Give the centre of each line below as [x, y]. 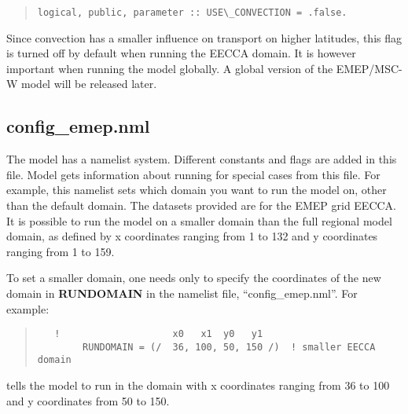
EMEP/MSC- [369, 68]
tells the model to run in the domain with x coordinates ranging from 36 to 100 [198, 385]
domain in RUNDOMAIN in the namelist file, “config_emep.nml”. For [182, 293]
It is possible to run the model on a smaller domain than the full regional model [199, 220]
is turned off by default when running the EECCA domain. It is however [181, 53]
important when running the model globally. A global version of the [170, 68]
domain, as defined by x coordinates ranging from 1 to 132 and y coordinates [192, 236]
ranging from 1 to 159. [61, 251]
